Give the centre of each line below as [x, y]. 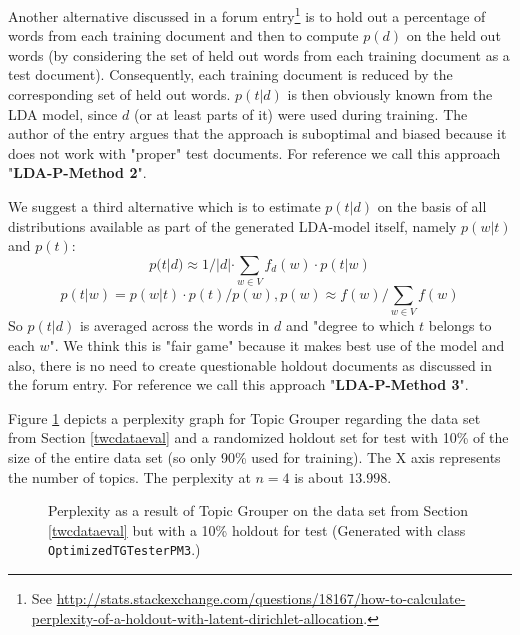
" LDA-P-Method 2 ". [77, 172]
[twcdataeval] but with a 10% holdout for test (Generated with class [257, 529]
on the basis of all [432, 206]
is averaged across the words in [174, 325]
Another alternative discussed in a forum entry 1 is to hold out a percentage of [247, 14]
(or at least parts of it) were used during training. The [300, 113]
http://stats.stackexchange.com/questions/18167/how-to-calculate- [261, 598]
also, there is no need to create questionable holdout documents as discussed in [250, 364]
